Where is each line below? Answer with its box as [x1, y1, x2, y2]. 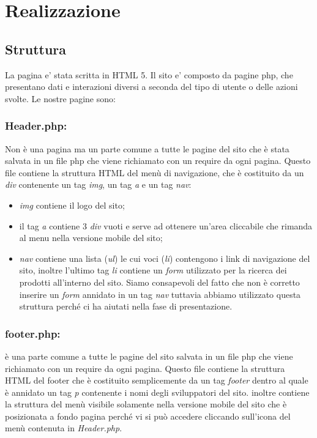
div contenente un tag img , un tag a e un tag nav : [5, 178, 192, 191]
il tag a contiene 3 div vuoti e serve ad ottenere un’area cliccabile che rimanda [19, 219, 313, 232]
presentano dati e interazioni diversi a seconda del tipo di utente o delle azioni [5, 80, 298, 93]
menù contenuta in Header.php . [5, 421, 122, 434]
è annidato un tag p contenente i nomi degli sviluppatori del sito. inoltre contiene [5, 385, 310, 398]
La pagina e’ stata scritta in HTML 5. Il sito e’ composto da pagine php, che [5, 68, 293, 81]
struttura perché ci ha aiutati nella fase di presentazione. [19, 300, 233, 313]
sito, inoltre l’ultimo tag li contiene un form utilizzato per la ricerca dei [19, 264, 287, 277]
